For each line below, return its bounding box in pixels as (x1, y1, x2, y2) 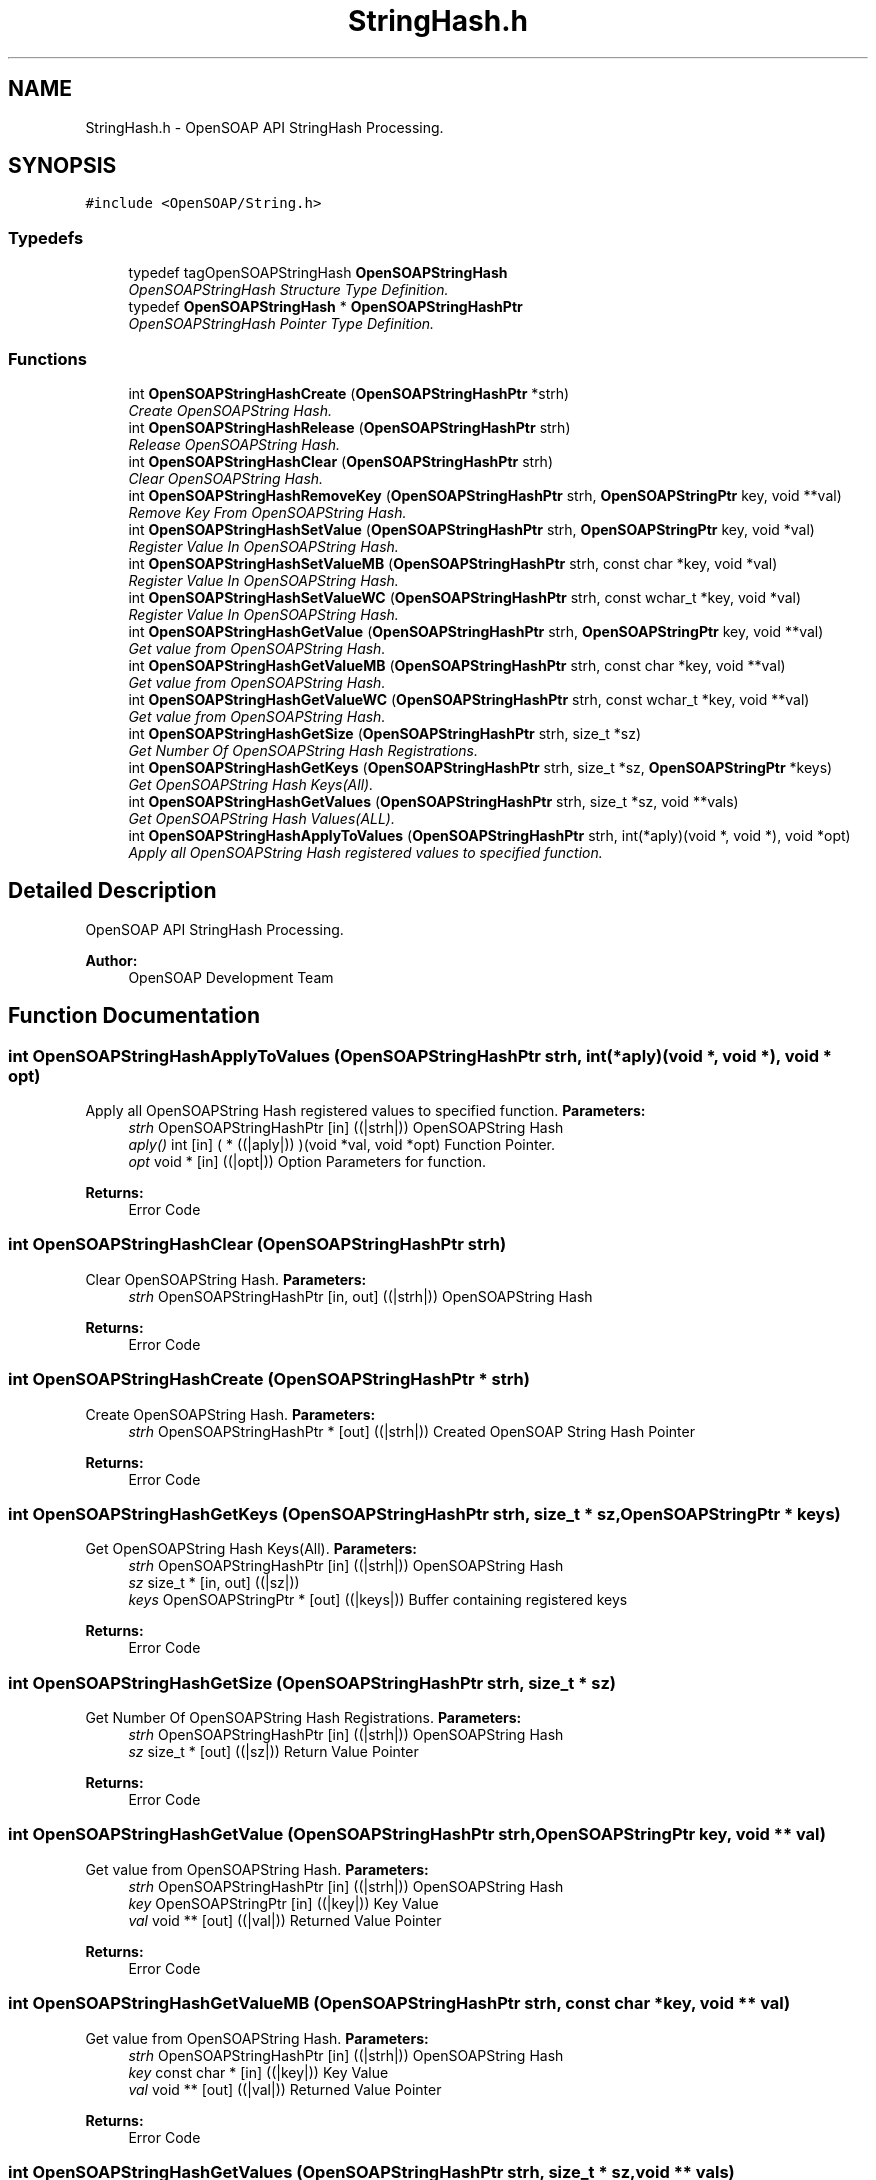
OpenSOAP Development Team (128, 968, 334, 986)
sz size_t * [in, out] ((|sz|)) (128, 1574, 300, 1592)
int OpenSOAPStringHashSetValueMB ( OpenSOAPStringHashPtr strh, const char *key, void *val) (128, 554, 778, 572)
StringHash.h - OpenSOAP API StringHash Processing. (85, 118, 444, 136)
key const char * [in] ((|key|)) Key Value (128, 2063, 389, 2081)
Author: (85, 951, 138, 969)
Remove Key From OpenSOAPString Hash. (128, 503, 407, 521)
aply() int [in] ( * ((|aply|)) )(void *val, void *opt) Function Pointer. (128, 1136, 556, 1153)
